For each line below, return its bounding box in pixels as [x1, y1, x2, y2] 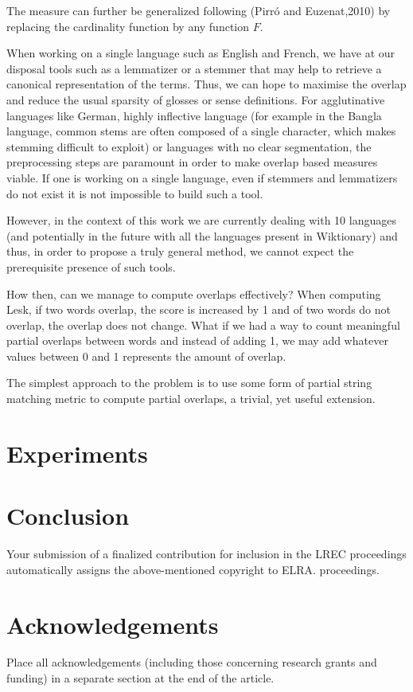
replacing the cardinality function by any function [6, 18, 250, 34]
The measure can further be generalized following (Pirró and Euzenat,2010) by [6, 2, 391, 18]
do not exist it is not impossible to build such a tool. [6, 185, 263, 201]
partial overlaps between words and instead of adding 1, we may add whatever [6, 332, 388, 349]
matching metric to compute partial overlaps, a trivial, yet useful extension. [6, 390, 376, 407]
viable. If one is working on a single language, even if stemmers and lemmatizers [6, 169, 398, 186]
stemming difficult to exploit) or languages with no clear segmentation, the [6, 138, 372, 154]
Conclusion [6, 499, 130, 532]
